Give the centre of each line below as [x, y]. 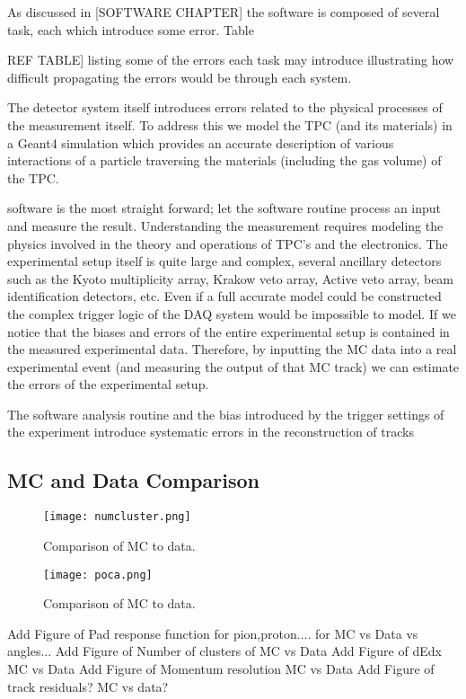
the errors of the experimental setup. [108, 384]
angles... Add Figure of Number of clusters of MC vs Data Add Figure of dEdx [224, 651]
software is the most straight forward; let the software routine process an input [224, 208]
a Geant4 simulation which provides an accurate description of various [201, 142]
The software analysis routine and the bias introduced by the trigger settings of [226, 414]
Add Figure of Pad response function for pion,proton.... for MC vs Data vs [213, 633]
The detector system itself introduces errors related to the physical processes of [225, 107]
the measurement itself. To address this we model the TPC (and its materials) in [230, 124]
